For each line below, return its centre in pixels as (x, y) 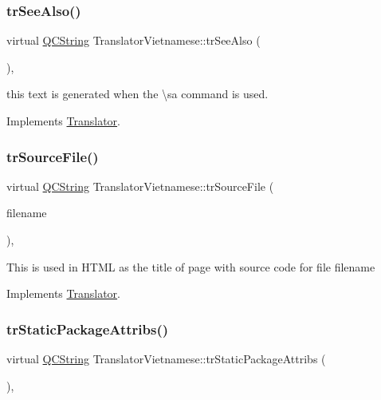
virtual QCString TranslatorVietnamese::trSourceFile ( (140, 186)
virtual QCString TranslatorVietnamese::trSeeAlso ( (134, 40)
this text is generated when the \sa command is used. (137, 94)
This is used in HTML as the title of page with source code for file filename (191, 266)
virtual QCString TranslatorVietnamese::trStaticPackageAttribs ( (166, 358)
